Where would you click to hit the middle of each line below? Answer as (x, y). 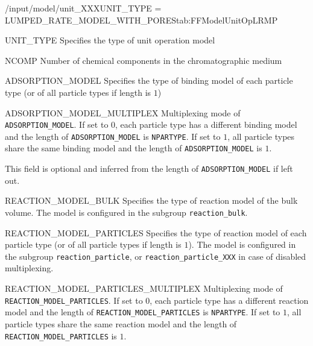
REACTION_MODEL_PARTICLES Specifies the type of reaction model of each (156, 232)
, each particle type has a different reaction (229, 300)
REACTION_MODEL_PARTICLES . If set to (74, 300)
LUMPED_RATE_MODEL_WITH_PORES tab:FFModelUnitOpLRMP (141, 20)
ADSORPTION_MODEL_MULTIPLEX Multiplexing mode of (123, 112)
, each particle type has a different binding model (206, 124)
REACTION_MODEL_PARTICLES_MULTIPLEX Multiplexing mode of (144, 288)
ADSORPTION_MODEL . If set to (57, 124)
